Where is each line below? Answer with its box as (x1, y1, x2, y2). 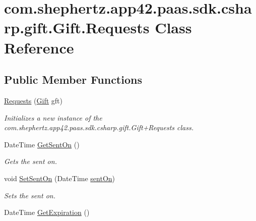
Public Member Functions (4, 72, 142, 87)
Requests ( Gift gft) (4, 95, 62, 105)
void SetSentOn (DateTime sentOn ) (4, 173, 115, 183)
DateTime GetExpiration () (4, 207, 90, 217)
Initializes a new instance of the (4, 112, 102, 123)
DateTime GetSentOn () (4, 139, 80, 149)
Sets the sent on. (4, 190, 55, 200)
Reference (4, 37, 74, 58)
